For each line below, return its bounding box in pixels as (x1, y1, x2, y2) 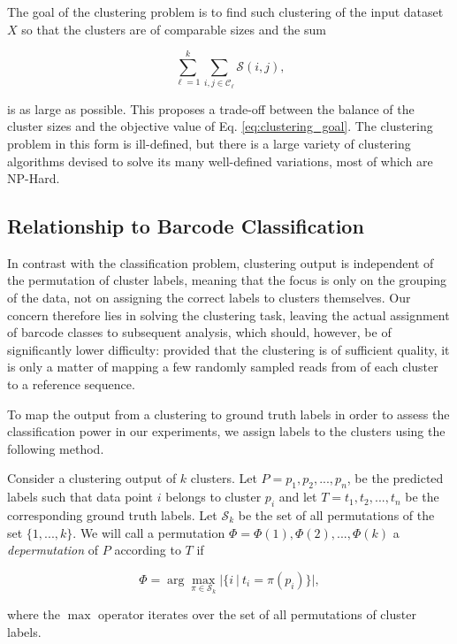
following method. (7, 439, 104, 457)
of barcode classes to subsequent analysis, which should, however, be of (7, 323, 392, 341)
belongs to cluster (165, 487, 262, 506)
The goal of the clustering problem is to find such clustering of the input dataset (7, 3, 444, 20)
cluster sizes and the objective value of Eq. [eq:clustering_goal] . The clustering (7, 117, 433, 135)
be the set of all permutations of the (238, 506, 435, 525)
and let (278, 487, 317, 506)
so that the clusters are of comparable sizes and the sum (21, 19, 326, 38)
